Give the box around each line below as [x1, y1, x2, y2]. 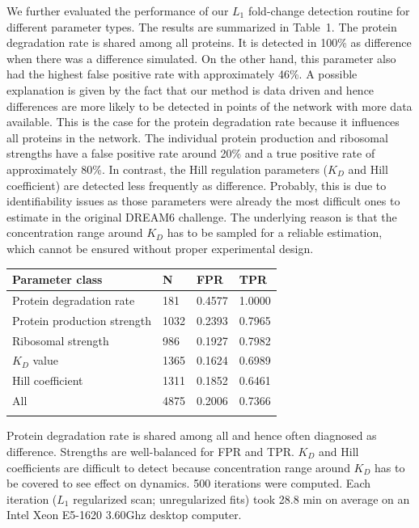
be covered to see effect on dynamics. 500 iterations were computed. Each [6, 475, 371, 492]
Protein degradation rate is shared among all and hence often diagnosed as [6, 427, 377, 444]
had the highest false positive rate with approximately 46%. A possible [6, 65, 358, 82]
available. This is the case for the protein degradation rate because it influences [6, 113, 400, 130]
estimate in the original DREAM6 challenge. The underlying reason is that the [6, 208, 397, 225]
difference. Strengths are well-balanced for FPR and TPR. [6, 443, 294, 459]
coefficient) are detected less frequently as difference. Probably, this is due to [6, 176, 387, 193]
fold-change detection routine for [248, 2, 410, 19]
